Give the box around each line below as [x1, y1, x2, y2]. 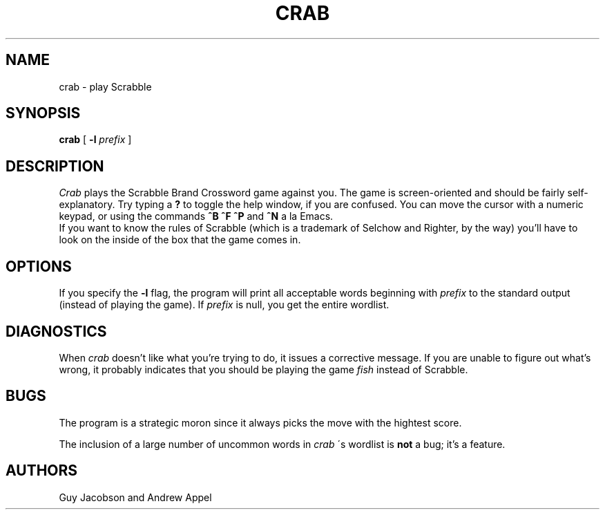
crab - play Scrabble [59, 80, 152, 93]
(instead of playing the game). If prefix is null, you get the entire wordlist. [59, 299, 390, 311]
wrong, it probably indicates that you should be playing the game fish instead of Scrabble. [59, 363, 468, 375]
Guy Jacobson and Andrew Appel [59, 491, 212, 503]
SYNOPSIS [6, 104, 81, 122]
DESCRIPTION [6, 157, 104, 175]
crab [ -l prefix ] [59, 133, 132, 146]
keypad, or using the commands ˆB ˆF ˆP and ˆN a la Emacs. [59, 210, 334, 223]
